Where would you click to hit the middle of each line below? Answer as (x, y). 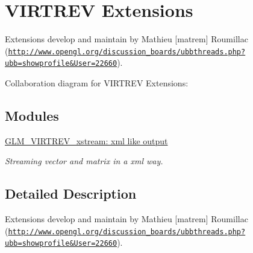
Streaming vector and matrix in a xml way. (84, 161)
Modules (32, 116)
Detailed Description (71, 194)
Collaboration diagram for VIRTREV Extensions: (97, 83)
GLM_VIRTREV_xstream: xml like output (86, 140)
